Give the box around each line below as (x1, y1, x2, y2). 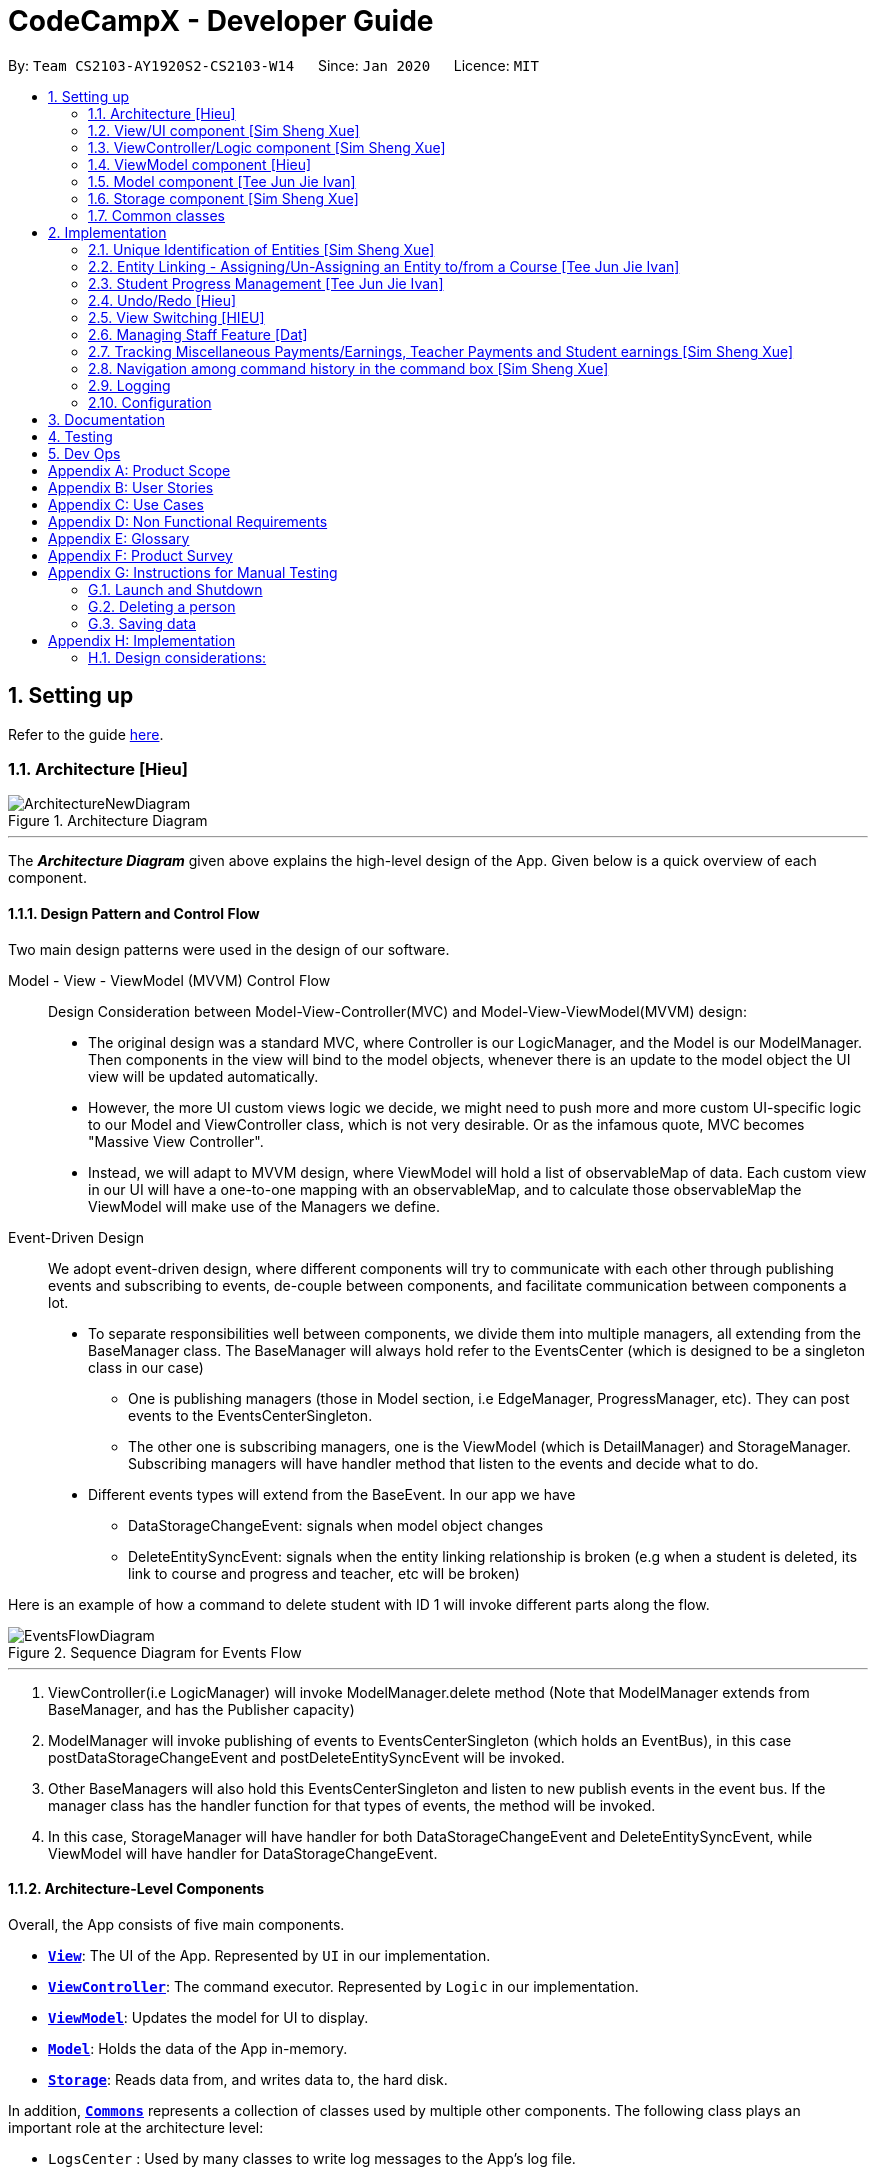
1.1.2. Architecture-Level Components (8, 1880, 265, 1898)
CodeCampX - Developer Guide (8, 4, 434, 38)
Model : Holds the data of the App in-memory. (48, 2039, 348, 2057)
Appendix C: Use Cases (48, 495, 204, 513)
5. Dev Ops (48, 444, 121, 462)
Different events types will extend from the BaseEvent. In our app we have (88, 1485, 576, 1503)
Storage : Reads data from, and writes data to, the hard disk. (48, 2070, 448, 2088)
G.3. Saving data (88, 614, 197, 632)
